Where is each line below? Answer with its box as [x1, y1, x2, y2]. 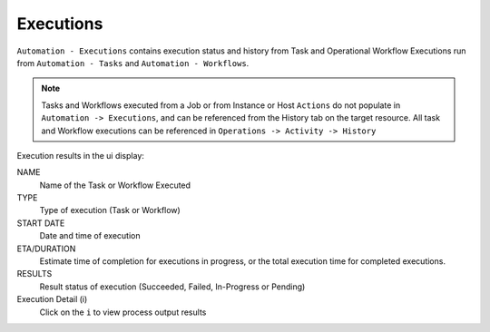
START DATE [16, 218, 65, 229]
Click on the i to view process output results [39, 307, 207, 317]
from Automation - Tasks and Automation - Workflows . [16, 57, 250, 68]
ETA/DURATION [16, 243, 76, 254]
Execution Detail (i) [16, 294, 88, 305]
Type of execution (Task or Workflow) [39, 205, 181, 216]
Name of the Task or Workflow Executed [39, 180, 191, 190]
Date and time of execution [39, 230, 141, 241]
